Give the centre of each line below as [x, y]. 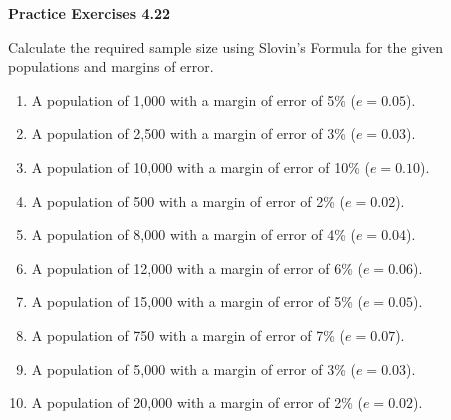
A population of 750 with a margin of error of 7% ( [188, 334]
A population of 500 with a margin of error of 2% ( [188, 200]
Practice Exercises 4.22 [89, 13]
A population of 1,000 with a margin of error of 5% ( [193, 99]
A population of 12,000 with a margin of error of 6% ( [197, 267]
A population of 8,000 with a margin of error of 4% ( [193, 234]
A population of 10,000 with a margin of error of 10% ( [200, 166]
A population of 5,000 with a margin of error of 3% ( [193, 368]
